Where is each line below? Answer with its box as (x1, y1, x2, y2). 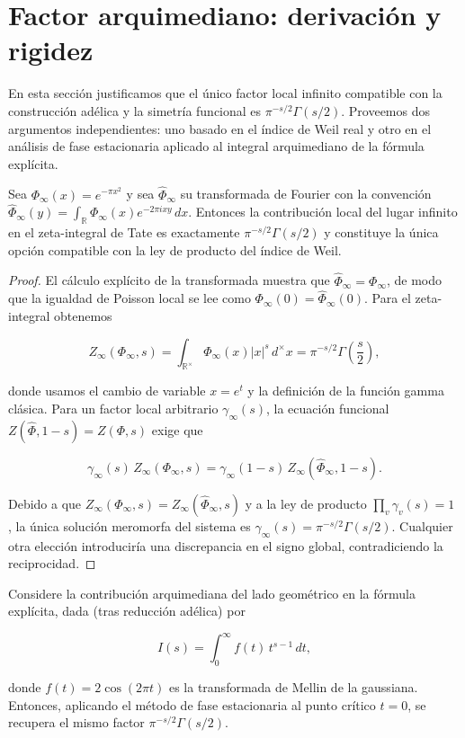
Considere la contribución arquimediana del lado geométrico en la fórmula (8, 583, 416, 602)
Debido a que (8, 493, 82, 512)
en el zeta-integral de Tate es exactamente (8, 223, 240, 242)
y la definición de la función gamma (247, 381, 444, 400)
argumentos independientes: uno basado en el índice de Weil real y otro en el (8, 119, 432, 138)
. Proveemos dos (341, 101, 430, 120)
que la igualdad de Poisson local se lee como (8, 289, 251, 307)
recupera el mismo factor (8, 713, 145, 732)
